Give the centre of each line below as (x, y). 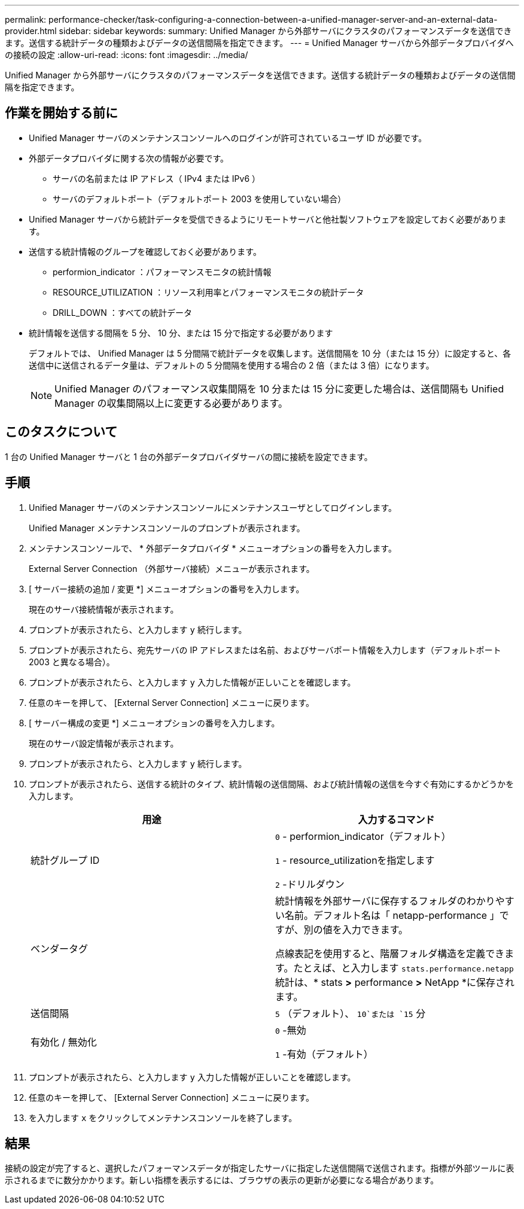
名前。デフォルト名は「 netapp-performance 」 (392, 915)
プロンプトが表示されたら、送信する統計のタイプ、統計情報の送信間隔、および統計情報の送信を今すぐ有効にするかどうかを (272, 784)
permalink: (26, 19)
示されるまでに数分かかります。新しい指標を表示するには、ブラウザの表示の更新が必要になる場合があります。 (222, 1180)
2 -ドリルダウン (310, 884)
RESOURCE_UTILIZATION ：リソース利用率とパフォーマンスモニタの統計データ (208, 292)
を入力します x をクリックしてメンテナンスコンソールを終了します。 (163, 1117)
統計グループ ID (65, 860)
